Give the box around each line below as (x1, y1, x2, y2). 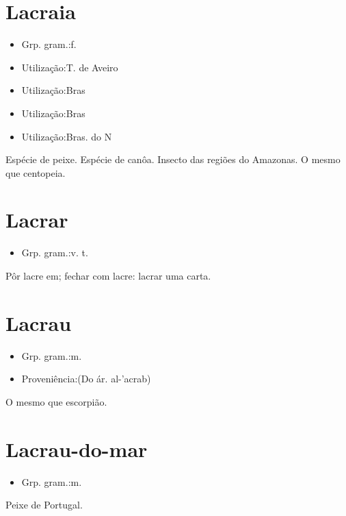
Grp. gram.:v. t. (21, 245, 88, 260)
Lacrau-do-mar (5, 434, 148, 463)
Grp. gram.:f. (21, 37, 77, 51)
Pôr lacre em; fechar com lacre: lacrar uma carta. (5, 269, 211, 282)
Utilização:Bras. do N (21, 129, 112, 143)
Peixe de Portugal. (5, 497, 83, 512)
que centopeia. (5, 165, 66, 180)
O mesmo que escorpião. (5, 394, 107, 408)
